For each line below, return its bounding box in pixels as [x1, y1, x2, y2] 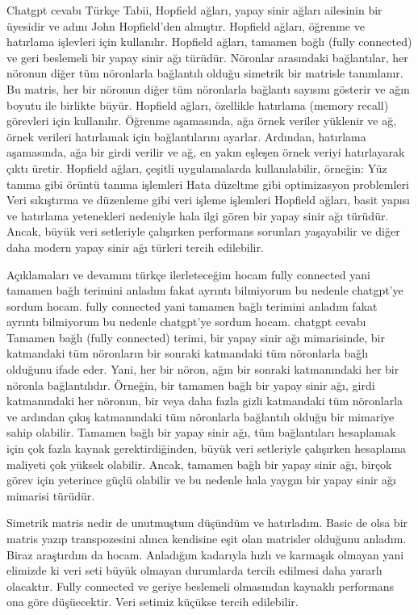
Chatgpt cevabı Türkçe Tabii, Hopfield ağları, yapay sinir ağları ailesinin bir [6, 2, 382, 18]
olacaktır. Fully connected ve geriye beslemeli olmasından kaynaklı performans [6, 577, 395, 594]
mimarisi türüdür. [6, 487, 95, 504]
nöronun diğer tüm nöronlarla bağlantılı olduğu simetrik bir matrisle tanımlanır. [6, 65, 403, 82]
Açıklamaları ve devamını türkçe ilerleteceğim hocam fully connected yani [6, 266, 370, 282]
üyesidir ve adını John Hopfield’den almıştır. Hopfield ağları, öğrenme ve [6, 17, 365, 34]
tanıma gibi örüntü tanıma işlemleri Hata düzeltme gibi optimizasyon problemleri [6, 175, 409, 192]
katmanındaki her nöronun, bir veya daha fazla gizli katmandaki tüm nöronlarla [6, 392, 403, 409]
